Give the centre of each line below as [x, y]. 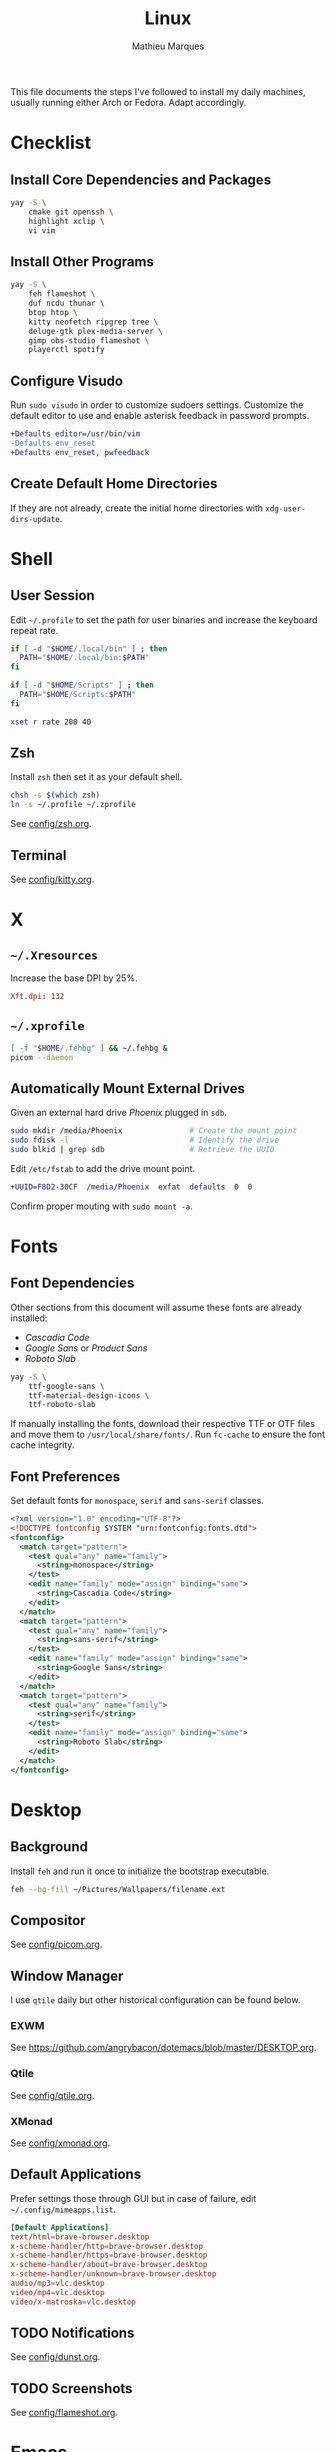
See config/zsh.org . [51, 824]
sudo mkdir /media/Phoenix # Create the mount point [154, 1131]
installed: [29, 1318]
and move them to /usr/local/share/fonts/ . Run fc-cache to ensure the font [168, 1434]
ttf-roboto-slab [62, 1405]
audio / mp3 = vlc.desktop [57, 2283]
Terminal [38, 855]
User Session [52, 595]
